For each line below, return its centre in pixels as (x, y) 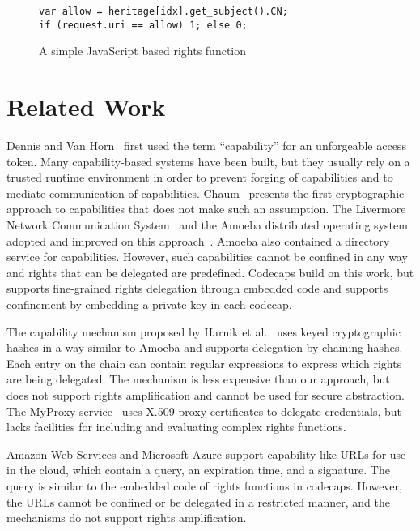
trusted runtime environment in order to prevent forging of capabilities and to (200, 177)
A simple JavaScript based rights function (143, 51)
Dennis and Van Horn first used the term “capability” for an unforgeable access (206, 146)
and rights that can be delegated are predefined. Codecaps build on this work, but (210, 272)
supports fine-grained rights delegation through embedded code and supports (197, 288)
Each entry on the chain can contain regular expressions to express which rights (204, 363)
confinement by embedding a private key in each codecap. (149, 304)
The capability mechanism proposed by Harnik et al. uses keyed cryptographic (204, 331)
